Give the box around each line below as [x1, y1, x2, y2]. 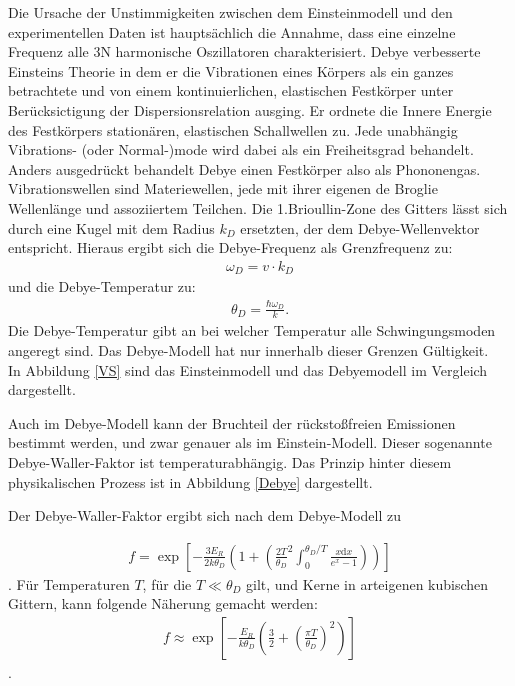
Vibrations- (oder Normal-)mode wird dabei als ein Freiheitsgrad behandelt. [8, 139, 474, 160]
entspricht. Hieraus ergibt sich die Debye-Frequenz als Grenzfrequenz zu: [8, 237, 453, 258]
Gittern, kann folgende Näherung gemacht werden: [8, 593, 318, 614]
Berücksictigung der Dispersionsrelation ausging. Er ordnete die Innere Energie [8, 99, 492, 120]
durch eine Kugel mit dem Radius [8, 217, 215, 238]
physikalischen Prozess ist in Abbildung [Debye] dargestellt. [8, 471, 373, 492]
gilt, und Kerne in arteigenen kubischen [246, 573, 489, 594]
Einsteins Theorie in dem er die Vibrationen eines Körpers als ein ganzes [8, 60, 454, 81]
